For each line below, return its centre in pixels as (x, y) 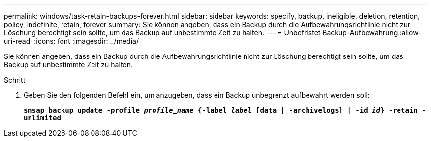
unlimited (42, 118)
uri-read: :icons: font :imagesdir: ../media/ (71, 41)
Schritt (15, 80)
